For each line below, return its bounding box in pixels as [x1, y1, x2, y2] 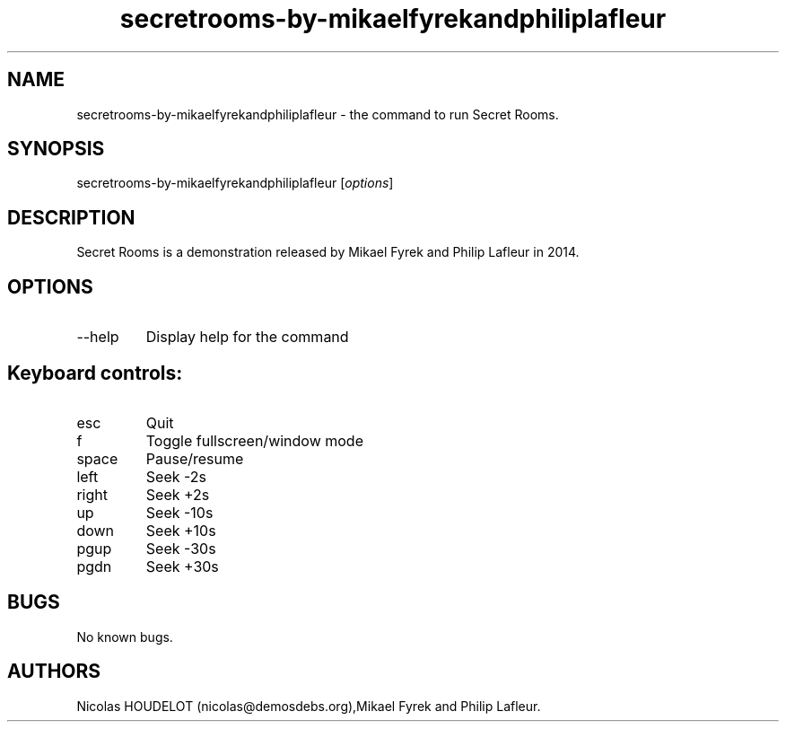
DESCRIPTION [7, 206, 135, 229]
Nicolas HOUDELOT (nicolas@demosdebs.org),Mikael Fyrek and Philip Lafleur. [76, 698, 541, 714]
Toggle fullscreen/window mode [145, 431, 363, 450]
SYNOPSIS [7, 137, 105, 161]
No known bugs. [76, 628, 173, 645]
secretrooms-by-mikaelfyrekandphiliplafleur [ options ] [76, 175, 394, 191]
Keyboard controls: [7, 361, 183, 384]
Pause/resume [145, 449, 244, 468]
